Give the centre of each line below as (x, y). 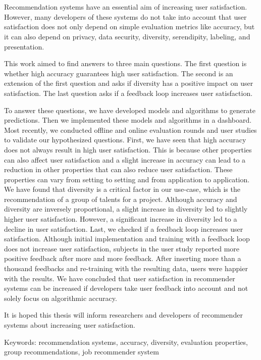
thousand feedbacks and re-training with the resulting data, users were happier (126, 268)
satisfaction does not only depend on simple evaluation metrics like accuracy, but (129, 27)
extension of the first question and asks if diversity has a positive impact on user (129, 83)
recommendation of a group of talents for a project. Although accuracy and (121, 199)
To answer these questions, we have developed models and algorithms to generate (130, 110)
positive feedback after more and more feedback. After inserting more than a (123, 258)
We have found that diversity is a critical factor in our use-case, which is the (122, 189)
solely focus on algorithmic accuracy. (61, 298)
